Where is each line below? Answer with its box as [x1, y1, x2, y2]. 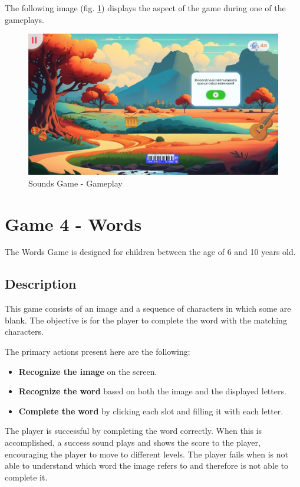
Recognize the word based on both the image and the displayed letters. [18, 385, 286, 397]
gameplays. [5, 13, 44, 25]
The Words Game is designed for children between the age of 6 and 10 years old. [5, 246, 296, 258]
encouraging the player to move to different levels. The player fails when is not [5, 447, 289, 460]
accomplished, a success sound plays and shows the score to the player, [5, 436, 261, 448]
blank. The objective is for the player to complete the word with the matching [5, 313, 287, 326]
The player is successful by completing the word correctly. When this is [5, 424, 262, 437]
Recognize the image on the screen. [18, 365, 157, 377]
